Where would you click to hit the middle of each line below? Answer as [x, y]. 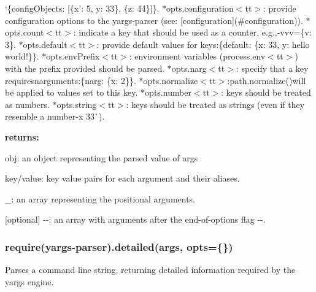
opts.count [25, 32]
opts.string [77, 104]
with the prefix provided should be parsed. [85, 68]
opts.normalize [171, 80]
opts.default [45, 44]
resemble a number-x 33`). [55, 116]
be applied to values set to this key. [71, 92]
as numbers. [27, 104]
